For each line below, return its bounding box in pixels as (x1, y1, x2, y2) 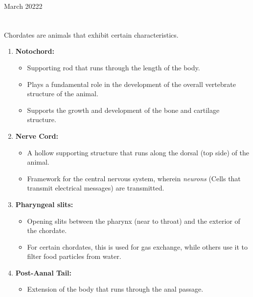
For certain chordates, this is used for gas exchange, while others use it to (27, 241, 248, 252)
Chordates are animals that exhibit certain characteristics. (4, 29, 179, 40)
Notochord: (15, 46, 54, 56)
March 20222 (4, 1, 43, 11)
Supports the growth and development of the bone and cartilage (27, 105, 220, 115)
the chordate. (27, 225, 67, 235)
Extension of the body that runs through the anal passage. (27, 284, 204, 294)
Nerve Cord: (15, 130, 58, 141)
